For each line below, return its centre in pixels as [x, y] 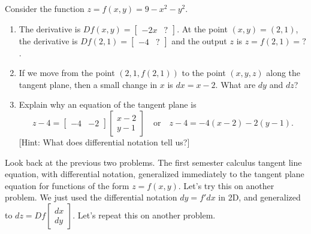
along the [283, 73]
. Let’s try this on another [226, 185]
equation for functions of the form [67, 185]
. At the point [202, 28]
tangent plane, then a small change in [88, 84]
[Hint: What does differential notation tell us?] [104, 142]
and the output [199, 40]
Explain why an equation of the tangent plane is [108, 104]
